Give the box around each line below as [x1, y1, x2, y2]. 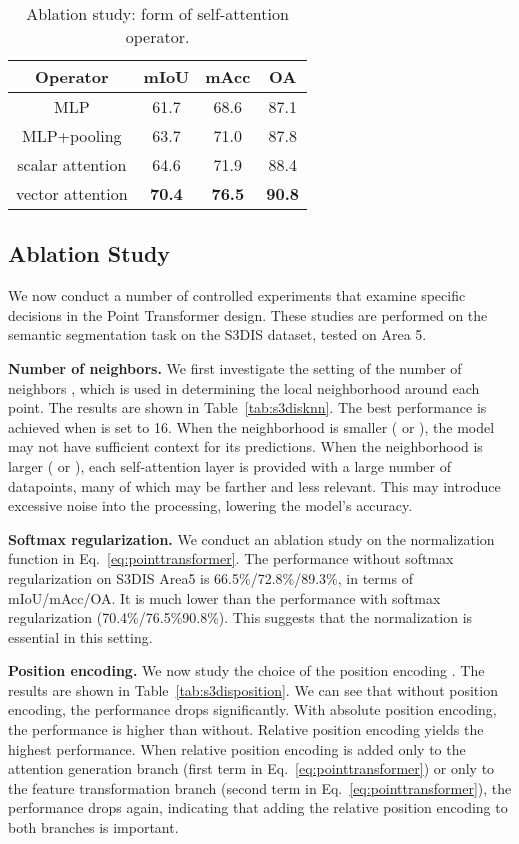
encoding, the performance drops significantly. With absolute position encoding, [8, 699, 497, 720]
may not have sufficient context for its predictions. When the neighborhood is [8, 436, 483, 457]
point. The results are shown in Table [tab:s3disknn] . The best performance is [8, 397, 487, 418]
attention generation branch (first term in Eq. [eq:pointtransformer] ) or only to [8, 758, 495, 779]
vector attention [16, 182, 128, 205]
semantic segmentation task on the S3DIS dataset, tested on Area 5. [8, 324, 427, 345]
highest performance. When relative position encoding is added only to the [8, 738, 466, 759]
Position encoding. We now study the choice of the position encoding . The [8, 660, 485, 681]
